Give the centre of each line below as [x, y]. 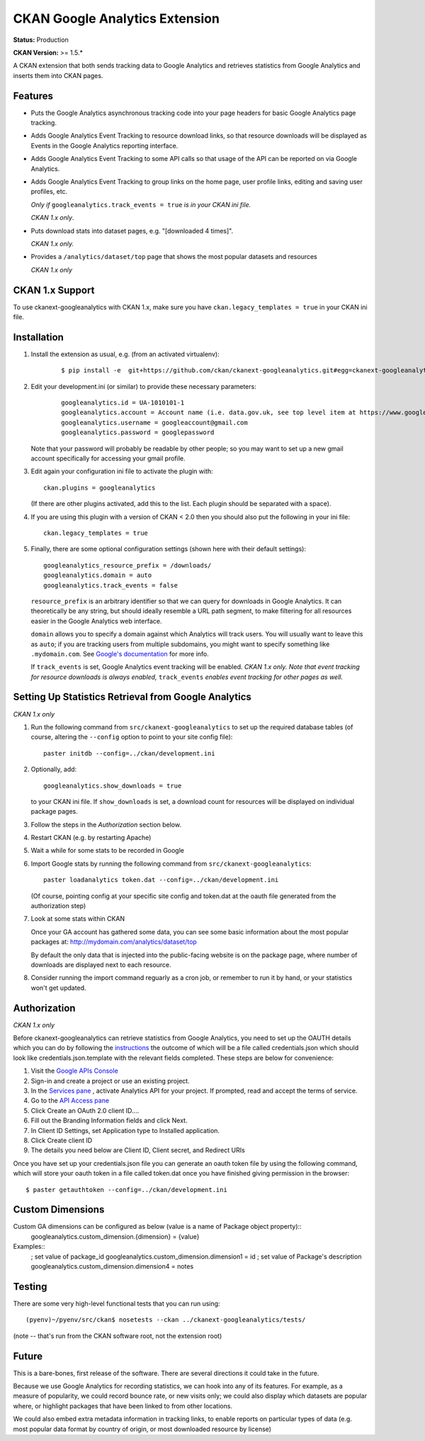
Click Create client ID [62, 1140]
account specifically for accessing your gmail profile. [108, 458]
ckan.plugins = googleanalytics [100, 487]
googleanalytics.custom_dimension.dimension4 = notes [112, 1266]
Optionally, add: [54, 769]
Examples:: [29, 1247]
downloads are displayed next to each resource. [101, 965]
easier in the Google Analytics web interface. [96, 621]
